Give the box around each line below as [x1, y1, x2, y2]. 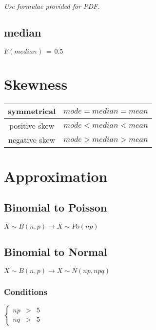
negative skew [8, 134, 56, 145]
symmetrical [8, 105, 56, 116]
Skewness [4, 74, 68, 94]
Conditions [4, 285, 47, 297]
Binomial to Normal [4, 244, 107, 259]
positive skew [9, 119, 55, 131]
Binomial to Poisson [4, 199, 107, 214]
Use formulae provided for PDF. [4, 1, 100, 11]
